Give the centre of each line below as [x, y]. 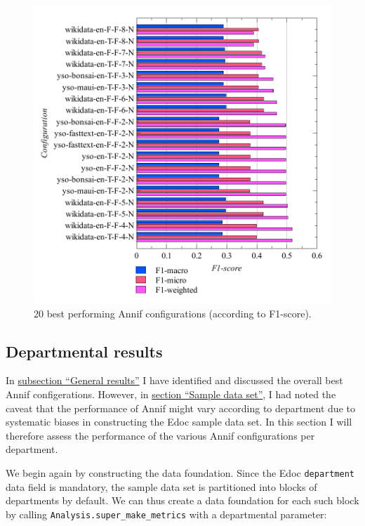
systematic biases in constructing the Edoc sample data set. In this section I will [179, 422]
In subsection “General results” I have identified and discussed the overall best [174, 380]
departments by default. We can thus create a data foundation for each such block [182, 500]
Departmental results [84, 351]
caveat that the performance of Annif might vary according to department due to [180, 408]
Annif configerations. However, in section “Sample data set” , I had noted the [171, 394]
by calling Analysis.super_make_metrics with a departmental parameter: [166, 514]
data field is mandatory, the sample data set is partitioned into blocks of [161, 486]
